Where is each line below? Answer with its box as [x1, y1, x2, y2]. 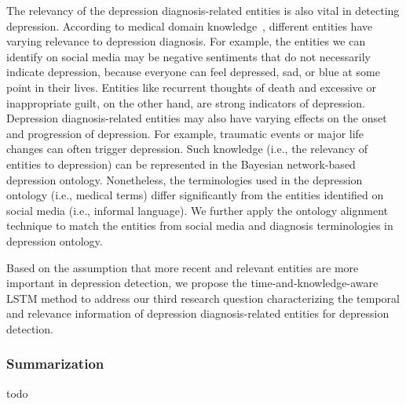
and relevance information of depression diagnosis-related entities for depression [6, 305, 390, 322]
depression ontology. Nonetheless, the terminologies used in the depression [6, 171, 363, 187]
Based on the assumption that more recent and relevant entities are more [6, 259, 359, 275]
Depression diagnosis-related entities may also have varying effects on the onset [6, 110, 387, 126]
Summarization [6, 354, 104, 373]
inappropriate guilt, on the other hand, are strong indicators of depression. [6, 94, 365, 111]
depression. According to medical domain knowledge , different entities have [6, 17, 373, 34]
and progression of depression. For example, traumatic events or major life [6, 125, 364, 141]
